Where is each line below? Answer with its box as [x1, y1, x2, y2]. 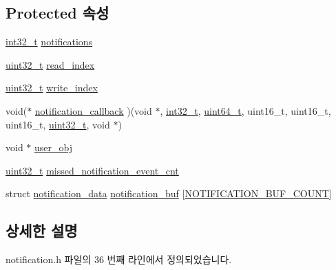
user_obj [34, 140, 72, 155]
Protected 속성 [6, 2, 109, 23]
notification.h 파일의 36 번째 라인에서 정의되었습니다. [6, 252, 232, 267]
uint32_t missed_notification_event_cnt [6, 163, 179, 177]
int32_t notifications [6, 34, 93, 49]
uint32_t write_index [6, 80, 98, 95]
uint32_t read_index [6, 57, 95, 71]
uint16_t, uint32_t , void [6, 117, 110, 131]
